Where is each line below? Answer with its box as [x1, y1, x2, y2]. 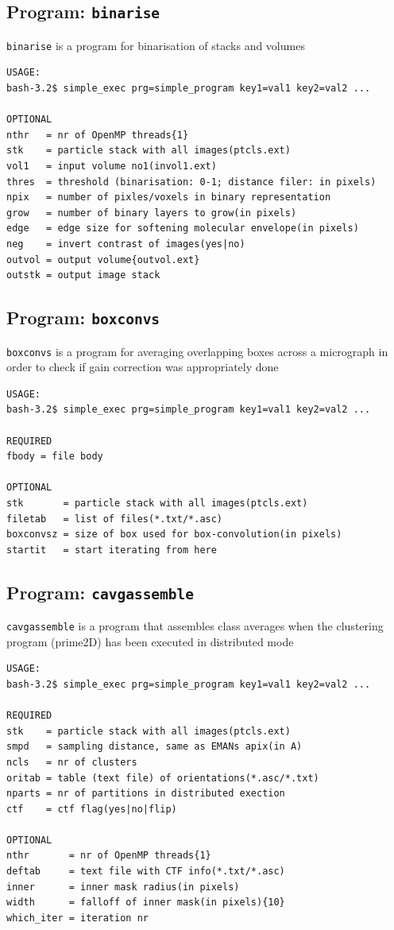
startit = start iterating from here [6, 544, 217, 556]
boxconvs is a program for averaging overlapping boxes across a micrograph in [6, 343, 388, 359]
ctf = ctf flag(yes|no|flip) [6, 803, 177, 815]
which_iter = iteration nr [6, 912, 149, 924]
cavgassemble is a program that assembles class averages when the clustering [6, 618, 384, 634]
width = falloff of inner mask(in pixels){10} [6, 897, 285, 909]
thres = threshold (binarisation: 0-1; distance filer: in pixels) [6, 176, 377, 188]
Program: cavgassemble [6, 579, 195, 604]
